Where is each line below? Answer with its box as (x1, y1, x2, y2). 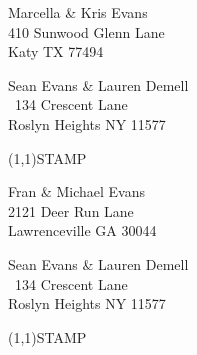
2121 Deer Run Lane (8, 200, 134, 221)
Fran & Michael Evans (8, 181, 146, 202)
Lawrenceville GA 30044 (8, 220, 157, 241)
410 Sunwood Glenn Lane (8, 21, 165, 42)
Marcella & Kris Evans (8, 2, 148, 22)
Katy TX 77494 (8, 41, 104, 62)
